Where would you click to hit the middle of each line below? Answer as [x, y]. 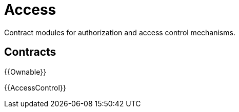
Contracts [30, 52]
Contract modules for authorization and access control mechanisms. [120, 32]
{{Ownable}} [25, 72]
